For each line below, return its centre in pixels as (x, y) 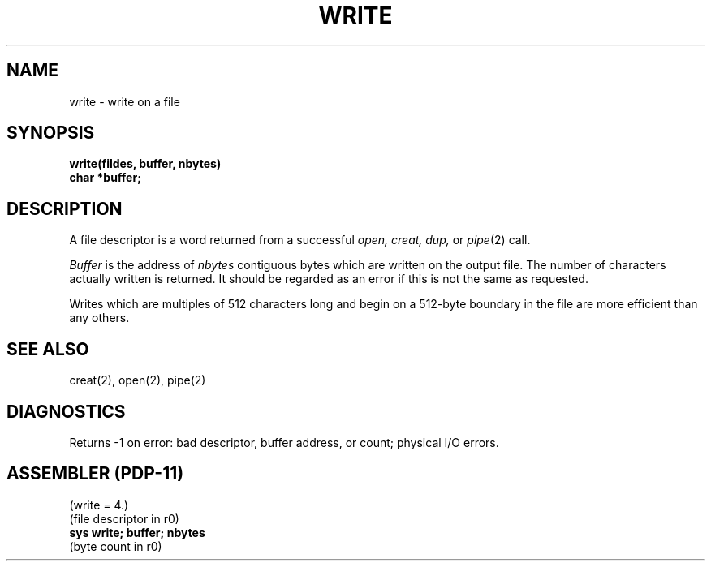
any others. (99, 318)
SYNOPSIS (51, 133)
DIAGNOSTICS (66, 411)
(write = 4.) (99, 505)
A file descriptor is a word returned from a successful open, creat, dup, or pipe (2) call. (300, 240)
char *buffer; (105, 178)
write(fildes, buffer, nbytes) (145, 164)
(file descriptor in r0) (124, 518)
